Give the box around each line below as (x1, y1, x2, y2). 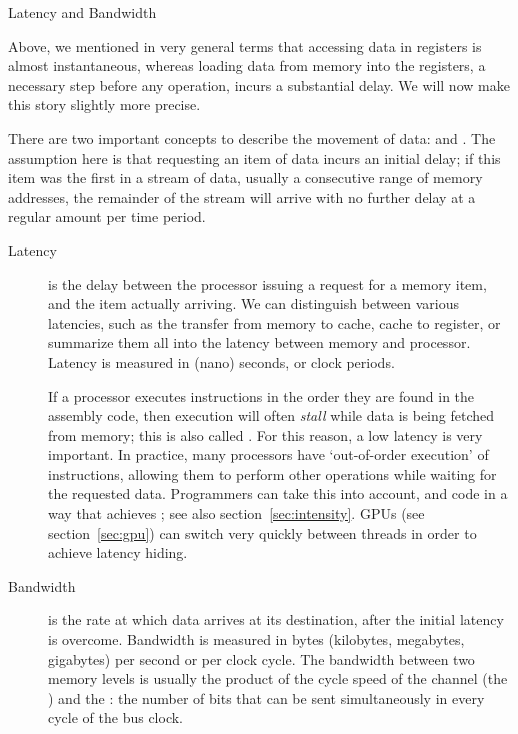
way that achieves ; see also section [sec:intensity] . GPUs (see (48, 503, 425, 524)
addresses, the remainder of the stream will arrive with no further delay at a (8, 186, 476, 207)
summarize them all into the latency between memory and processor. (48, 332, 471, 353)
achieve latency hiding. (48, 542, 188, 563)
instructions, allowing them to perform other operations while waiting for (48, 463, 497, 484)
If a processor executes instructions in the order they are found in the (48, 385, 475, 406)
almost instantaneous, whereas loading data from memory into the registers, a (8, 55, 486, 76)
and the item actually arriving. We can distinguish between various (48, 293, 460, 314)
